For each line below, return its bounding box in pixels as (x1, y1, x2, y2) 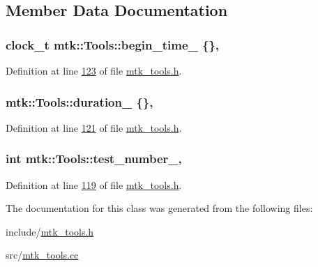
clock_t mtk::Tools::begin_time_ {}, (6, 36, 220, 53)
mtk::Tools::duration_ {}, (6, 93, 153, 110)
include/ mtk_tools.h (6, 224, 94, 238)
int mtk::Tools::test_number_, (6, 150, 182, 167)
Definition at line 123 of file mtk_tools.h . (6, 63, 182, 77)
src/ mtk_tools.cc (6, 247, 79, 262)
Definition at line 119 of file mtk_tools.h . (6, 177, 182, 192)
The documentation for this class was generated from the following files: (6, 201, 313, 215)
